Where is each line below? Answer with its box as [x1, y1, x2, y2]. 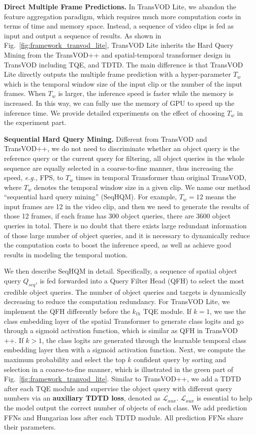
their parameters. [4, 422, 56, 432]
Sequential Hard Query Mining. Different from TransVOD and [4, 133, 207, 144]
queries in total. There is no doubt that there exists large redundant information [4, 220, 247, 231]
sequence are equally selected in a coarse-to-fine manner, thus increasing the [4, 162, 233, 173]
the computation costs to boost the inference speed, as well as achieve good [4, 240, 231, 250]
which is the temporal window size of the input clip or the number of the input [4, 78, 243, 89]
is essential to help [196, 393, 252, 403]
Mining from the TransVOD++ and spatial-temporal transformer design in [4, 49, 231, 60]
